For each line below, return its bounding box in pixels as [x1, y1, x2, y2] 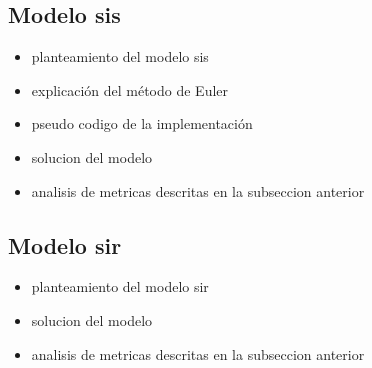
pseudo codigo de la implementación [31, 113, 253, 134]
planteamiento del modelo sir [31, 276, 209, 297]
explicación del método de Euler [31, 79, 229, 100]
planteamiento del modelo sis [31, 46, 209, 67]
